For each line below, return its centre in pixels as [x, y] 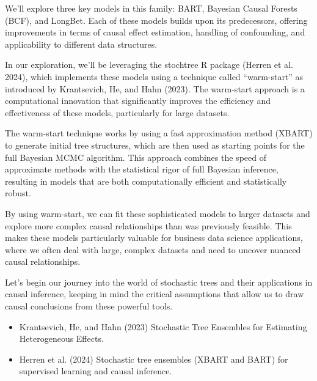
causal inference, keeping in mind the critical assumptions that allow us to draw [155, 294]
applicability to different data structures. [81, 44]
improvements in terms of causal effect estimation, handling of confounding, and [155, 32]
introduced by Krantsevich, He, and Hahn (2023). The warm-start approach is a [155, 88]
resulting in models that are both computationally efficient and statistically [146, 181]
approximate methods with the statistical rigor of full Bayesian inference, [142, 169]
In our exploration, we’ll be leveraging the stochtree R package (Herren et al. [149, 65]
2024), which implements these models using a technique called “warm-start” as [154, 76]
